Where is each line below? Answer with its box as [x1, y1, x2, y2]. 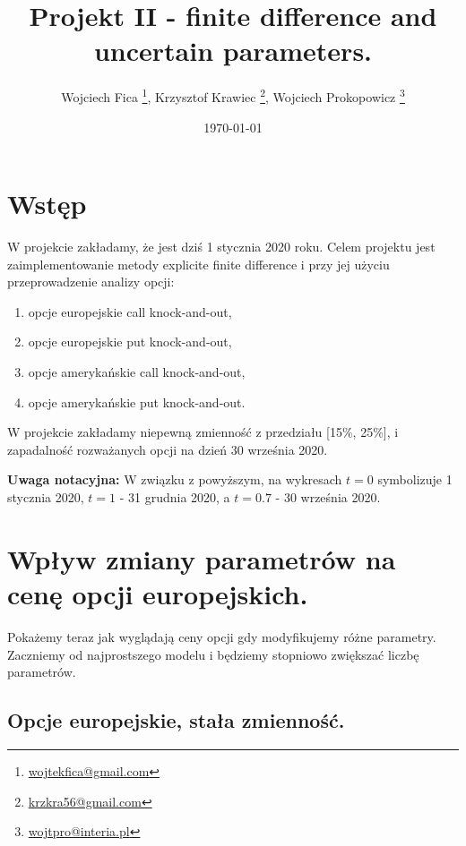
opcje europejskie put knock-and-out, [28, 332, 232, 351]
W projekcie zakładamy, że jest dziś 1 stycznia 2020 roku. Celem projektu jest [7, 237, 436, 256]
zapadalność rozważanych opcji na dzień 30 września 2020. [7, 440, 328, 458]
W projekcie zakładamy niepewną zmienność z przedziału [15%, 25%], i [7, 423, 399, 441]
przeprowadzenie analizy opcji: [7, 272, 175, 291]
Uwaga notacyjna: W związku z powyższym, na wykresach [7, 470, 342, 489]
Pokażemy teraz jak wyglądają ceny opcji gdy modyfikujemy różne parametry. [7, 627, 436, 645]
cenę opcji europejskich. [7, 576, 308, 611]
